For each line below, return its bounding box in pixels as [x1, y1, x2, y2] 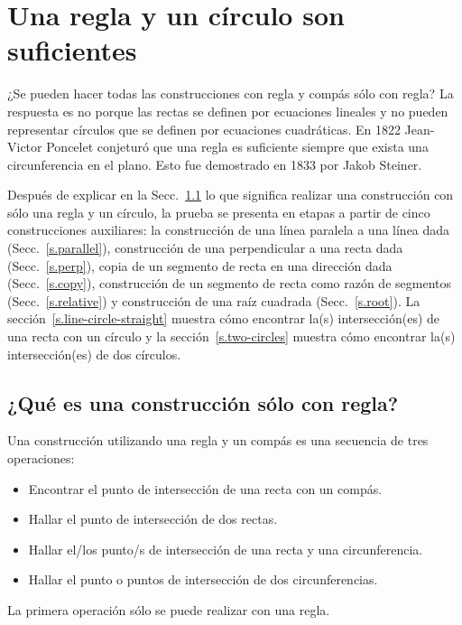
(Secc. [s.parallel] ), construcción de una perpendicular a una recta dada [7, 238, 403, 257]
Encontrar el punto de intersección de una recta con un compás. [28, 479, 383, 498]
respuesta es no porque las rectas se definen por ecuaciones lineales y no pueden [7, 101, 448, 120]
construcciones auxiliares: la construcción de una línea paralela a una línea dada [7, 220, 450, 239]
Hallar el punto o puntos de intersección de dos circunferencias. [28, 570, 378, 589]
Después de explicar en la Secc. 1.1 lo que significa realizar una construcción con [7, 185, 454, 204]
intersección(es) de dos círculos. [7, 344, 181, 363]
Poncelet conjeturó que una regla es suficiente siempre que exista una [46, 137, 429, 156]
